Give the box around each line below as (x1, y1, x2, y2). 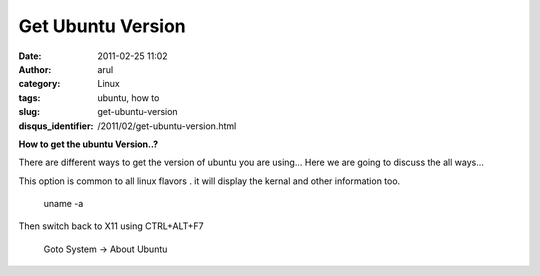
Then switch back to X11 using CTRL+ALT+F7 (18, 220, 204, 232)
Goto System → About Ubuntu (43, 243, 168, 255)
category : (18, 78, 61, 90)
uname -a (43, 198, 84, 210)
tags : (18, 91, 41, 104)
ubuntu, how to (97, 91, 160, 104)
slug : (18, 106, 40, 118)
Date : (18, 50, 42, 62)
